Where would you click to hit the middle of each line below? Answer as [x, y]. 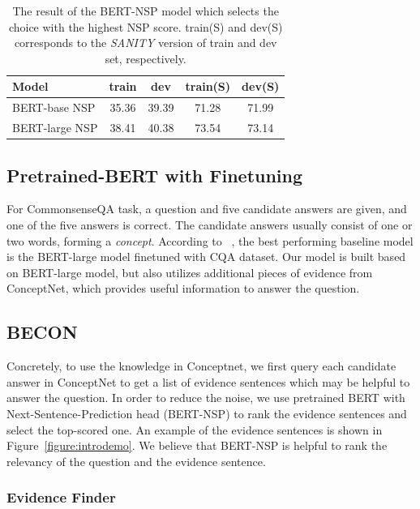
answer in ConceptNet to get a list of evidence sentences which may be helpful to [208, 381]
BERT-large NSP [55, 128]
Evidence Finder [61, 497]
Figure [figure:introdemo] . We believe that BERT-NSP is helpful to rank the [197, 445]
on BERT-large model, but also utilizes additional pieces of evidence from [190, 272]
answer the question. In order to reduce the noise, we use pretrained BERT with [206, 398]
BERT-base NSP [54, 107]
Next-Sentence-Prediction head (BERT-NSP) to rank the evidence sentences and [207, 413]
